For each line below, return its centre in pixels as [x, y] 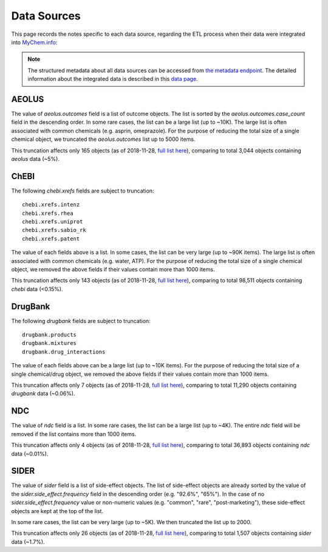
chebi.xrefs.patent [51, 239]
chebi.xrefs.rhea [48, 213]
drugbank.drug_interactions [64, 352]
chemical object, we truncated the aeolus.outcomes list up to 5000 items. [103, 139]
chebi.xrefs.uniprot [53, 222]
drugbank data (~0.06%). [43, 394]
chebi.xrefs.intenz [51, 205]
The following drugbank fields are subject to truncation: [81, 321]
